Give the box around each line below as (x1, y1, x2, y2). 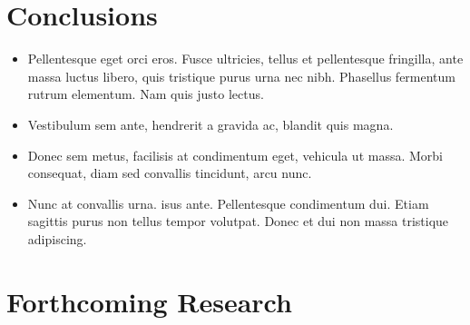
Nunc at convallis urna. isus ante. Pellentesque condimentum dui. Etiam (27, 193, 429, 212)
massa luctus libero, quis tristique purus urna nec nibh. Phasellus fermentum (27, 66, 456, 85)
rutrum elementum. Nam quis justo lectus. (27, 84, 264, 103)
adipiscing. (27, 229, 87, 248)
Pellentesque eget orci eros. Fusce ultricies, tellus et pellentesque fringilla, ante (27, 49, 464, 68)
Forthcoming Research (6, 282, 292, 320)
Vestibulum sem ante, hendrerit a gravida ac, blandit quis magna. (27, 114, 394, 133)
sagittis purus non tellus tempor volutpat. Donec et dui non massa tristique (27, 212, 449, 231)
